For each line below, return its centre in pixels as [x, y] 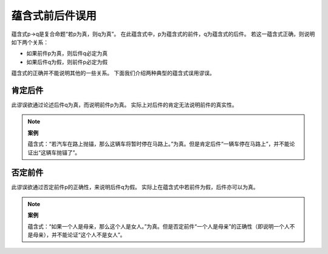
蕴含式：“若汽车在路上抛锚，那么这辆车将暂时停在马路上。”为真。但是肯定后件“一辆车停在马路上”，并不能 [159, 144]
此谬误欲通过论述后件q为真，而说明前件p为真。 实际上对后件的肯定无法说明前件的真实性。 [125, 105]
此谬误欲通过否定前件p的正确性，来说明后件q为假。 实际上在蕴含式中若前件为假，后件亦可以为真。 [135, 187]
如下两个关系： [30, 42]
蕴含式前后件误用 [54, 16]
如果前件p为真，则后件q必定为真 [67, 53]
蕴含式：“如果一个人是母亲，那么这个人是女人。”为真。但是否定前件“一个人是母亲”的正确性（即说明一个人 [159, 226]
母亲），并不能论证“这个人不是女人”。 [79, 235]
